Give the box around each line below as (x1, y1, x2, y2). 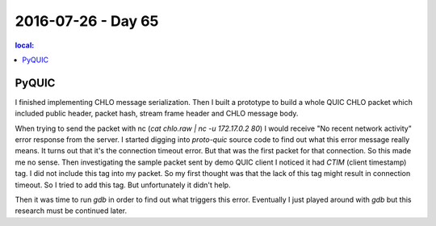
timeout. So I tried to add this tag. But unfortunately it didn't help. (15, 180, 231, 190)
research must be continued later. (15, 206, 128, 216)
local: (15, 40, 35, 50)
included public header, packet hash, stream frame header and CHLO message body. (15, 109, 299, 119)
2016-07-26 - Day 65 (15, 12, 159, 30)
